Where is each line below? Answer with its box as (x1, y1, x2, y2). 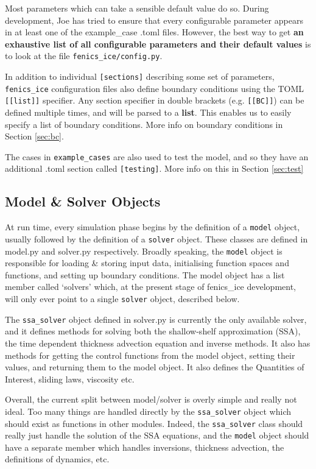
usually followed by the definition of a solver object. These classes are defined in (5, 232, 308, 245)
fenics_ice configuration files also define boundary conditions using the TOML (5, 82, 304, 94)
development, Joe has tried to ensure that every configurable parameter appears (5, 13, 303, 26)
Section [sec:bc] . (5, 130, 64, 143)
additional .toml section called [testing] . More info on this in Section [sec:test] (5, 162, 304, 175)
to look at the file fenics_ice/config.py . (5, 49, 163, 62)
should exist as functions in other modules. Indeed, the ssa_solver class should (5, 417, 303, 429)
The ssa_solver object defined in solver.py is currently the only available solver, (5, 312, 307, 325)
